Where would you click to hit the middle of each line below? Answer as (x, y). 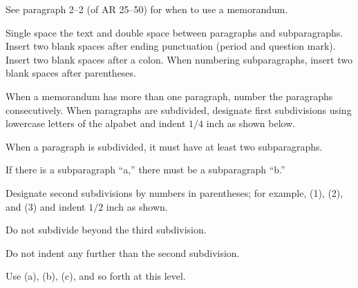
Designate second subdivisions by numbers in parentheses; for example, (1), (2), (175, 192)
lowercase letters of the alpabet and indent (96, 123)
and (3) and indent (46, 206)
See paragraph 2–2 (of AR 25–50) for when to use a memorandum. (147, 9)
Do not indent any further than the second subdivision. (123, 252)
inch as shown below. (251, 123)
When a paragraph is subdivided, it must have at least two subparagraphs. (164, 146)
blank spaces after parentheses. (71, 73)
